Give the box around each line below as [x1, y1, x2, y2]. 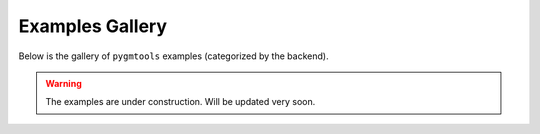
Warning [45, 77, 82, 89]
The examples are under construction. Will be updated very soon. [45, 96, 316, 108]
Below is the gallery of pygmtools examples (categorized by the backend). [18, 50, 329, 62]
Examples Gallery [18, 15, 168, 37]
